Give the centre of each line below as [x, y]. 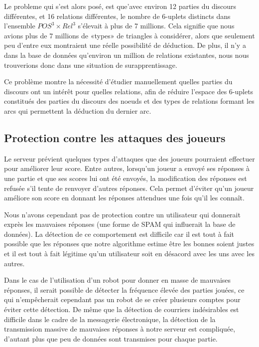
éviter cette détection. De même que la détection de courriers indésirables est [122, 309]
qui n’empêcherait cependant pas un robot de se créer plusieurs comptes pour [122, 299]
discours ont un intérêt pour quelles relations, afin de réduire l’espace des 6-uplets [129, 91]
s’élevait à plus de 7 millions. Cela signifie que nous [156, 26]
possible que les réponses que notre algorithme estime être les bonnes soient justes [129, 244]
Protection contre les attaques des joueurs [115, 137]
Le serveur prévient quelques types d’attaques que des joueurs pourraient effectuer [129, 158]
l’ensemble [20, 26]
